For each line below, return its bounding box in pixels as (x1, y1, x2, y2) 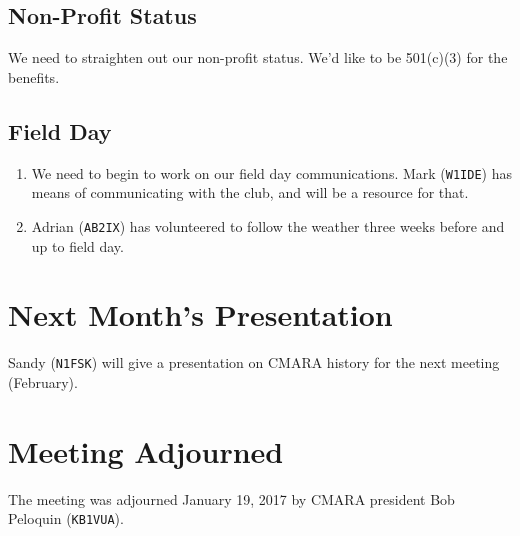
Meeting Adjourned (8, 430, 284, 471)
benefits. (8, 66, 60, 87)
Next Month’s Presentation (8, 294, 393, 335)
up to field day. (31, 235, 124, 256)
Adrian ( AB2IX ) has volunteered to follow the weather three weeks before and (31, 215, 505, 236)
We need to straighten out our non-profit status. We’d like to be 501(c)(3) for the (8, 47, 508, 68)
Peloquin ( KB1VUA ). (8, 508, 124, 529)
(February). (8, 371, 78, 392)
